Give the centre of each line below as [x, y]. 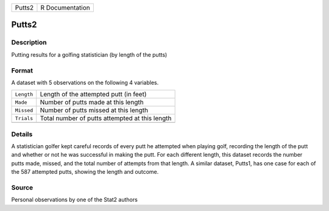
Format [22, 70]
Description [29, 43]
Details [22, 134]
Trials [24, 118]
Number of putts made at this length [92, 102]
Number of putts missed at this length [94, 110]
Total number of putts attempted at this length [106, 118]
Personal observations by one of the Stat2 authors [75, 200]
